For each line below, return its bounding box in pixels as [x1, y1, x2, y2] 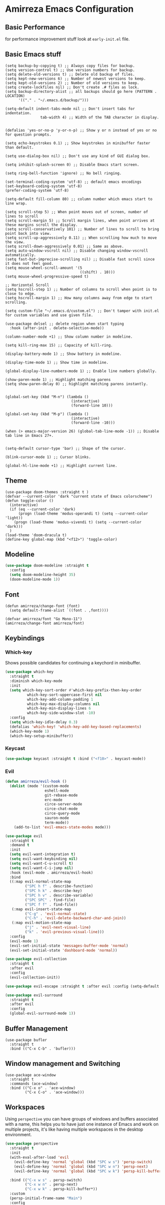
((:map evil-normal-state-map [9, 879, 71, 884]
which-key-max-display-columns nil [27, 701, 100, 706]
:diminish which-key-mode [9, 679, 63, 684]
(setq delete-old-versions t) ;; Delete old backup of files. [5, 72, 135, 77]
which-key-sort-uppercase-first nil [27, 692, 102, 697]
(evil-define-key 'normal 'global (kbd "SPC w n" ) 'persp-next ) [14, 1164, 148, 1169]
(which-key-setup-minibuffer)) [9, 733, 74, 738]
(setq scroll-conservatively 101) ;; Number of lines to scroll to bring [5, 227, 160, 231]
